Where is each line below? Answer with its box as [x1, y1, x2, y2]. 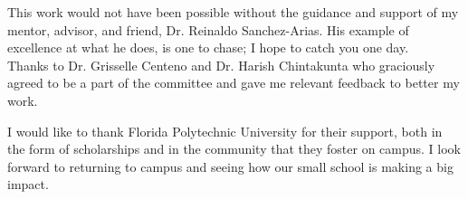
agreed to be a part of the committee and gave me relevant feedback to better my [7, 73, 460, 92]
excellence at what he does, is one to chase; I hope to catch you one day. [7, 38, 409, 57]
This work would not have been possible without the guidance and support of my [7, 3, 459, 21]
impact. [7, 175, 49, 194]
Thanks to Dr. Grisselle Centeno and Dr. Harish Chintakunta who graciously [7, 55, 435, 74]
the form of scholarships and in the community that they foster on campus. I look [7, 139, 462, 158]
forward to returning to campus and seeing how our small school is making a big [7, 156, 454, 175]
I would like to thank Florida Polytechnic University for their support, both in [7, 121, 443, 140]
